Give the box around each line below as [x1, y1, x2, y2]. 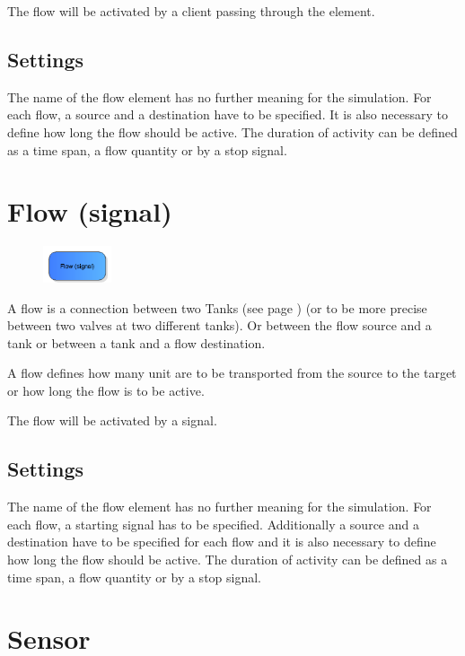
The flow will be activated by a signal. [7, 411, 217, 430]
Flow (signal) [7, 193, 172, 230]
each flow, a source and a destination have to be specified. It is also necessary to [7, 105, 448, 124]
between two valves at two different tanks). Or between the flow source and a [7, 316, 432, 335]
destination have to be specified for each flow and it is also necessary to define [7, 532, 436, 551]
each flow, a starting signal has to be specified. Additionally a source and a [7, 514, 419, 533]
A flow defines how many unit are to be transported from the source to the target [7, 363, 457, 382]
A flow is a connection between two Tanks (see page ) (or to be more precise [7, 298, 427, 317]
